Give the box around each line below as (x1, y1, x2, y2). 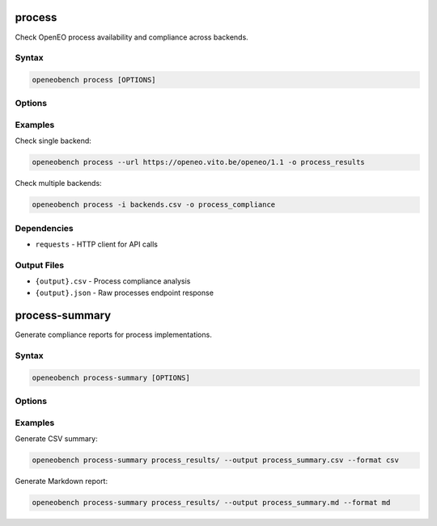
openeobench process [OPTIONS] (32, 75, 157, 85)
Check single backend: (15, 136, 92, 145)
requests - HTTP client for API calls (35, 239, 158, 250)
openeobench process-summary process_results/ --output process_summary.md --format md (32, 498, 391, 507)
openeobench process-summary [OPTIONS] (32, 373, 190, 383)
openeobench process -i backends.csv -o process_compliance (32, 200, 276, 209)
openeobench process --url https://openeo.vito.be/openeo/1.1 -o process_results (32, 158, 366, 167)
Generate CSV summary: (15, 434, 98, 444)
